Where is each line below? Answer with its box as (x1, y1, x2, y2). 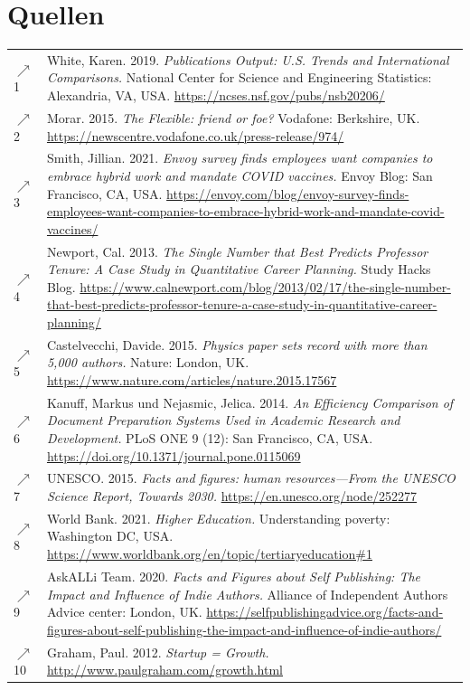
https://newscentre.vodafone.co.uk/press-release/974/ (46, 126, 344, 145)
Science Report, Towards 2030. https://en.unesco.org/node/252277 (46, 487, 418, 506)
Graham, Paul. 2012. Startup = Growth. (46, 642, 269, 661)
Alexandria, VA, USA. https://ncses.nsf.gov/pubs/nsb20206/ (46, 86, 385, 105)
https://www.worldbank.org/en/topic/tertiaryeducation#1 (46, 544, 372, 563)
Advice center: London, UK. (46, 602, 202, 621)
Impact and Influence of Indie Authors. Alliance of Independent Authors (46, 584, 448, 603)
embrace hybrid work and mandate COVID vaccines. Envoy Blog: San (46, 165, 433, 184)
